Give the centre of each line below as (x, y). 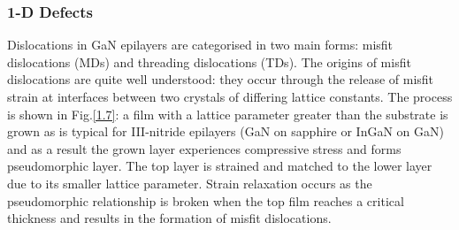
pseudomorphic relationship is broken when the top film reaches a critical (206, 200)
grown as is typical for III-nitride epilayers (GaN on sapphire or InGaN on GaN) (226, 131)
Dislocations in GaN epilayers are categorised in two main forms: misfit (200, 45)
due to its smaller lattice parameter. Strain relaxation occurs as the (190, 183)
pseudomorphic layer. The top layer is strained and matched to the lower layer (220, 166)
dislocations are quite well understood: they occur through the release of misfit (221, 79)
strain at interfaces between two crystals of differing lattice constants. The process (230, 96)
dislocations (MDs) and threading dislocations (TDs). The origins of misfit (209, 61)
